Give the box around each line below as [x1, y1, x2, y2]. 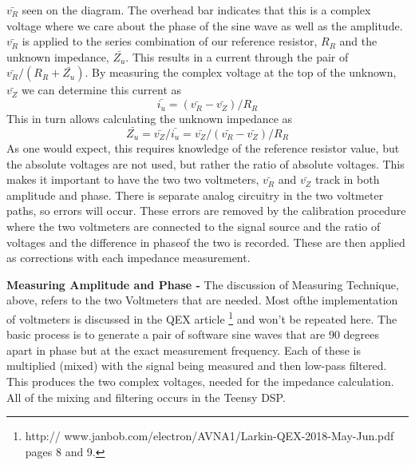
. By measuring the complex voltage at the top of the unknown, [85, 64, 397, 81]
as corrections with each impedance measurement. [6, 249, 251, 266]
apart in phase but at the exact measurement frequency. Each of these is [6, 341, 361, 358]
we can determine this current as [21, 81, 182, 98]
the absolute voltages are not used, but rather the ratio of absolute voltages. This [6, 155, 405, 172]
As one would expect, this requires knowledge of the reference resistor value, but [6, 140, 400, 156]
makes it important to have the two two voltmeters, [6, 171, 259, 188]
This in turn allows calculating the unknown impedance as [6, 110, 293, 127]
